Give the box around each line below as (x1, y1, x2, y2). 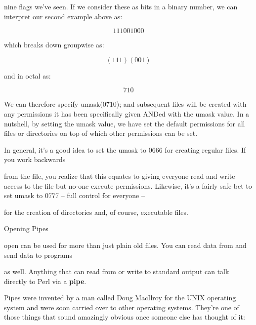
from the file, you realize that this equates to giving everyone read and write (4, 170, 235, 181)
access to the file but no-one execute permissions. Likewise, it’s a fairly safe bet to (4, 180, 252, 191)
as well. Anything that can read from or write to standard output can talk (4, 266, 229, 277)
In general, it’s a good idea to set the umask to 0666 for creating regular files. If (4, 144, 246, 155)
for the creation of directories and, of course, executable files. (4, 206, 188, 217)
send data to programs (4, 249, 72, 260)
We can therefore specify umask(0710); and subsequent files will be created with (4, 99, 247, 109)
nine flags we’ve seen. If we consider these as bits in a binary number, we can (4, 1, 238, 11)
